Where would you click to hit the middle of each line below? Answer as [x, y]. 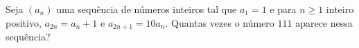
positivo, [24, 22]
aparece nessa [324, 22]
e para [283, 9]
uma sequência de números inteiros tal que [147, 9]
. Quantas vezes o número [220, 22]
